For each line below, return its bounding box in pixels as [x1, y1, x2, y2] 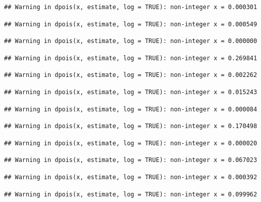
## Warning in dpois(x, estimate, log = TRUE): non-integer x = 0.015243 [4, 88, 257, 96]
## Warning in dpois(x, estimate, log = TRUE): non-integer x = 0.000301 [4, 4, 257, 11]
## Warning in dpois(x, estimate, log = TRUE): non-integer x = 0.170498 [4, 123, 257, 130]
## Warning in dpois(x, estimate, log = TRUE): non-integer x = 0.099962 [4, 190, 257, 198]
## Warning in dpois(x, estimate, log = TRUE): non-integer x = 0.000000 [4, 37, 257, 45]
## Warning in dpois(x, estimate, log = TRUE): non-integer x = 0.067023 [4, 156, 257, 164]
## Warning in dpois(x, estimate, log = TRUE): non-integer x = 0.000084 [4, 105, 257, 113]
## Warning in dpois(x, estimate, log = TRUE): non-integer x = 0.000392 [4, 173, 257, 181]
